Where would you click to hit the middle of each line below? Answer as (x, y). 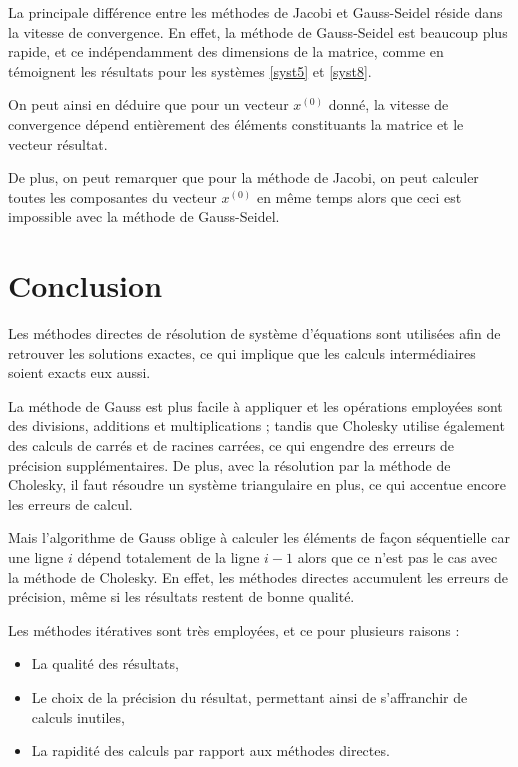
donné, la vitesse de (388, 104)
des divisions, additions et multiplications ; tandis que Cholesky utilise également (256, 425)
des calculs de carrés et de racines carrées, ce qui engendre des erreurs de (231, 445)
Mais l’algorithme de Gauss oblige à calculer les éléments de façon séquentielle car (259, 537)
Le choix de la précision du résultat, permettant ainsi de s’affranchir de (249, 696)
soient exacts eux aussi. (79, 372)
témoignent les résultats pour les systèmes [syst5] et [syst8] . (190, 70)
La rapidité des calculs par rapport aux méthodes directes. (210, 750)
